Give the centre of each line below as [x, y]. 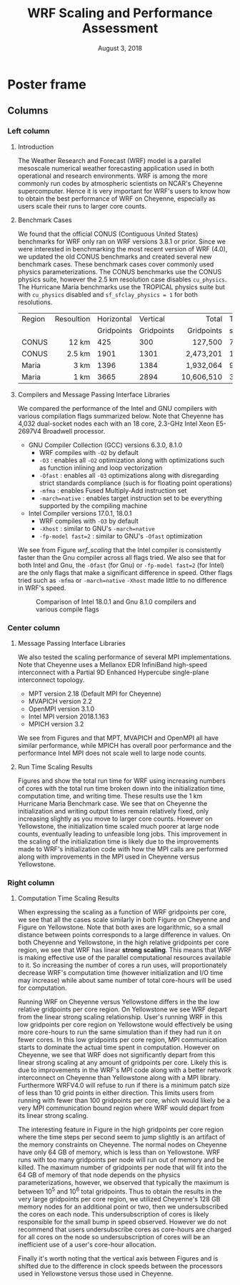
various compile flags [67, 609]
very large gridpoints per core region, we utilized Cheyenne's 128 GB [119, 1199]
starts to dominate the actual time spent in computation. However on [119, 1047]
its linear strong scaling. [53, 1116]
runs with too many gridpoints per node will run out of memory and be [121, 1160]
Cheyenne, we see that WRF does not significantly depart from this [116, 1055]
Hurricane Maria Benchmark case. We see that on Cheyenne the [112, 803]
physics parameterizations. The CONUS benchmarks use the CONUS [120, 271]
